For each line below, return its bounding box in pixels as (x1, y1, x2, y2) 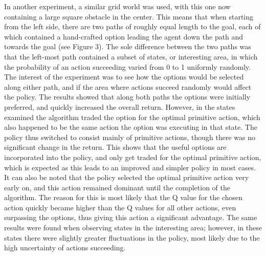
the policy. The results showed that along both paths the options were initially (4, 91, 251, 102)
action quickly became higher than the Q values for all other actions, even (4, 202, 236, 212)
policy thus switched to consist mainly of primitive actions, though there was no (4, 131, 255, 142)
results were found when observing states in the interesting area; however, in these (4, 222, 262, 233)
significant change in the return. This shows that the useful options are (4, 142, 227, 152)
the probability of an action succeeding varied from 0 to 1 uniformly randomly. (4, 61, 251, 72)
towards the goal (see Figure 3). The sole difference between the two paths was (4, 41, 251, 52)
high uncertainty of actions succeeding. (4, 242, 126, 253)
